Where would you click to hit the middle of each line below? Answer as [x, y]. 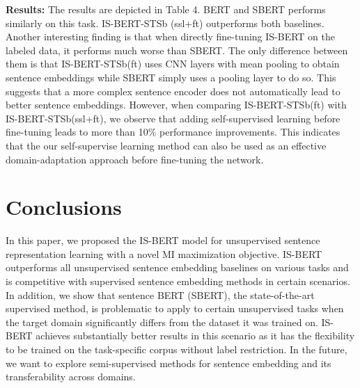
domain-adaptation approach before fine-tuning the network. [135, 159]
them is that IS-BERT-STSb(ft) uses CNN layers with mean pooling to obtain [173, 64]
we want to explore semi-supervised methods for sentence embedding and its [169, 363]
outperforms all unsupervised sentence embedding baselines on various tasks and [177, 267]
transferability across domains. [71, 377]
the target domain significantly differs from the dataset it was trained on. [162, 322]
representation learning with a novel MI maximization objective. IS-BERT [164, 253]
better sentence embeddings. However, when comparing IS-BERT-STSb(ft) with [176, 105]
